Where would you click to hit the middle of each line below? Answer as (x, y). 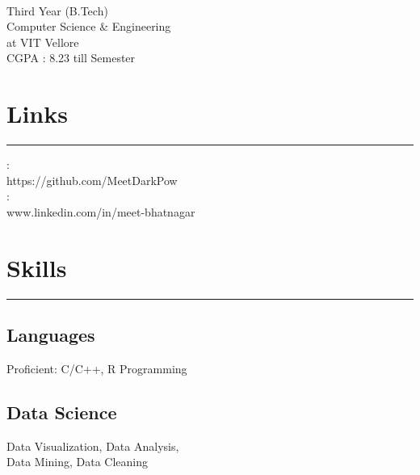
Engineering (141, 26)
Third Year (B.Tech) (57, 10)
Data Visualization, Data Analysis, (93, 446)
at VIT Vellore (43, 42)
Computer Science (51, 26)
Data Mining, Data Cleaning (78, 462)
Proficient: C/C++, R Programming (97, 368)
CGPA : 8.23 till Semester (71, 58)
